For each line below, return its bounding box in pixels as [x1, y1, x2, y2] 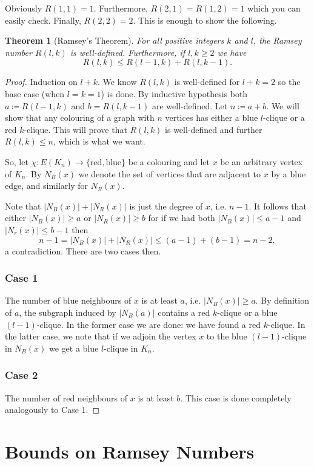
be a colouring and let [128, 155, 210, 168]
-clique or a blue [217, 305, 278, 318]
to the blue [206, 330, 247, 343]
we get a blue [48, 341, 99, 354]
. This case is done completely [180, 391, 292, 404]
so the [278, 75, 301, 88]
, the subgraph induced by [19, 305, 116, 318]
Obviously [5, 2, 42, 14]
